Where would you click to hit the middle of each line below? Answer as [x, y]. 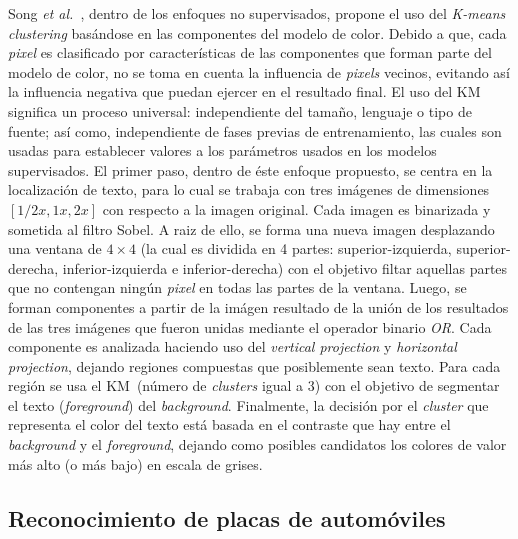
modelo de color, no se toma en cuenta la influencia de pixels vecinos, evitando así [259, 71]
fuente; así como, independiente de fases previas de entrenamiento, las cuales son [255, 130]
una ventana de [55, 248]
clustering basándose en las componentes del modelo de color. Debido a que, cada [257, 32]
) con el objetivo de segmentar [407, 385]
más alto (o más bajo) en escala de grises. [135, 463]
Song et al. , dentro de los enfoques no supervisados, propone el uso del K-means [257, 13]
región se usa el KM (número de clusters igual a [156, 385]
